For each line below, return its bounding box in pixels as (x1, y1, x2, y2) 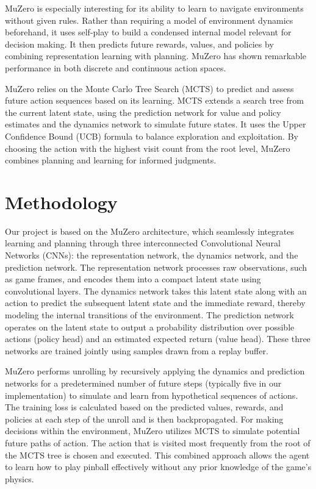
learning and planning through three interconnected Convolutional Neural (5, 237, 281, 249)
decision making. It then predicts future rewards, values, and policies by (5, 37, 274, 50)
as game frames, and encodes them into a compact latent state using (5, 273, 261, 285)
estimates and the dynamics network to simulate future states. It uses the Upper (5, 118, 306, 130)
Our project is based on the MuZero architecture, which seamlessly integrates (5, 224, 294, 237)
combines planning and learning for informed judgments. (5, 154, 217, 166)
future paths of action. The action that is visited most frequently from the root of (5, 436, 311, 449)
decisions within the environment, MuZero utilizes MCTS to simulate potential (5, 424, 300, 437)
